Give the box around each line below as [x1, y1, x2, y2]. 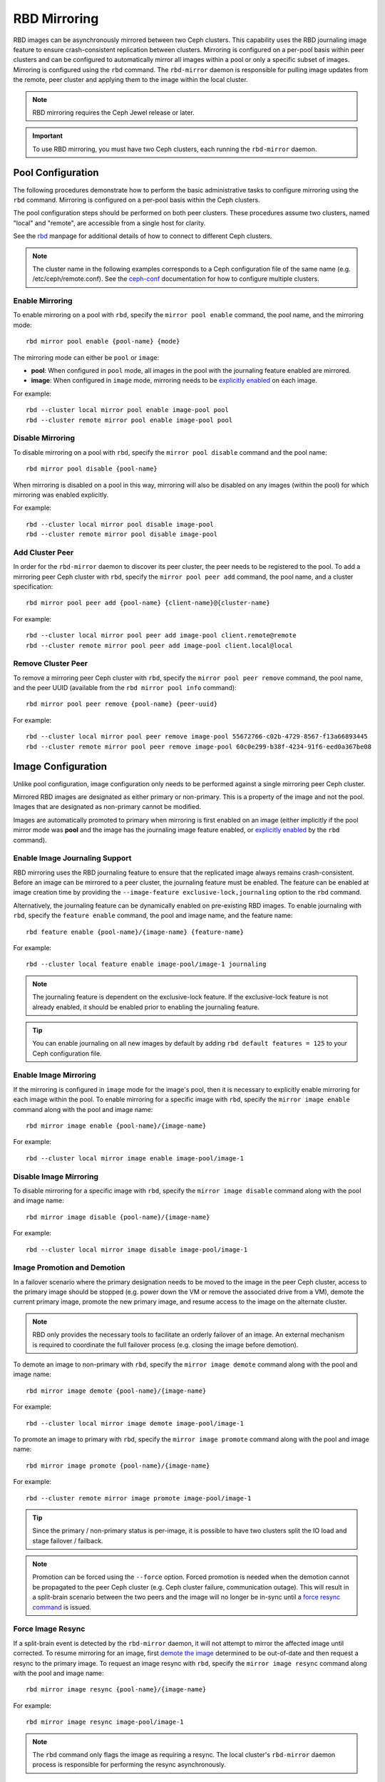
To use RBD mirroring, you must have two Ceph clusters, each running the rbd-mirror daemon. [32, 145, 317, 153]
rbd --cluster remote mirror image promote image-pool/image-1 [26, 1494, 252, 1502]
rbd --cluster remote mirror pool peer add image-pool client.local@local [26, 642, 293, 649]
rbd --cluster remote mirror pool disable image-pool [26, 530, 217, 538]
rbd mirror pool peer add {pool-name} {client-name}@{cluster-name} [26, 599, 270, 607]
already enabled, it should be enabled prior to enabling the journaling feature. [32, 1002, 260, 1011]
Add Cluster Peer [13, 547, 74, 557]
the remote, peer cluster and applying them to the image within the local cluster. [13, 76, 249, 84]
